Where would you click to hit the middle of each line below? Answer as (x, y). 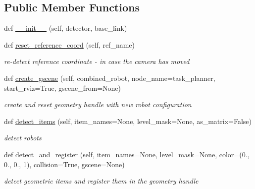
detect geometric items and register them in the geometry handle (101, 181)
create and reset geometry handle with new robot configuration (98, 104)
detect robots (23, 138)
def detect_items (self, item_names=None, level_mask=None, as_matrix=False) (128, 121)
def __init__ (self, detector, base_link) (66, 28)
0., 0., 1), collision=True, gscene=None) (64, 164)
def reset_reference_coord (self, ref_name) (70, 44)
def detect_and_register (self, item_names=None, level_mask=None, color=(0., (127, 154)
